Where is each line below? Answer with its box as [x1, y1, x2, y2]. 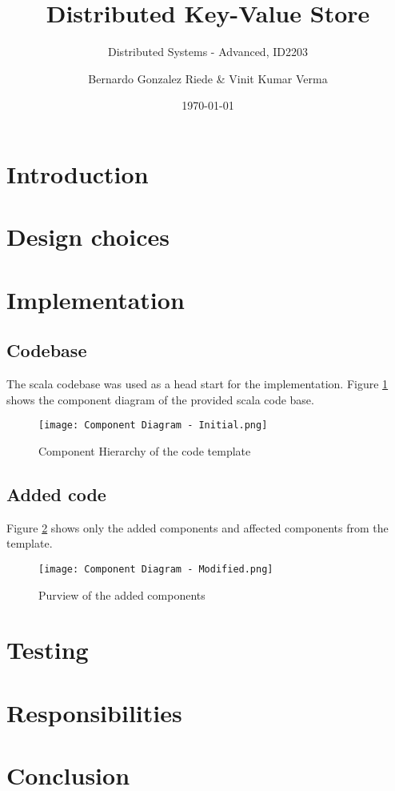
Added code [6, 481, 106, 506]
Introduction [6, 157, 149, 190]
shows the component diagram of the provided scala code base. [6, 391, 314, 408]
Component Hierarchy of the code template [38, 442, 251, 459]
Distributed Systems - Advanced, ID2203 [108, 43, 308, 60]
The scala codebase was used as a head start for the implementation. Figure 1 [6, 375, 389, 392]
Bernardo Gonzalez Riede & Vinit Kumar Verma [88, 70, 328, 86]
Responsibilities [6, 696, 182, 729]
